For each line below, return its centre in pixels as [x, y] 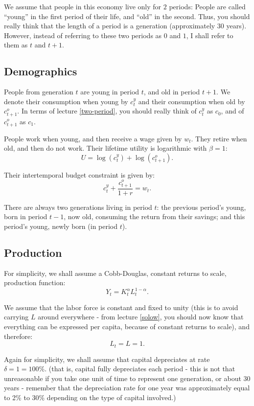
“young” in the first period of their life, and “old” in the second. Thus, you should [127, 16]
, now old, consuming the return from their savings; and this [154, 216]
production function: [35, 282]
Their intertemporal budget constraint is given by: [79, 174]
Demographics [41, 71]
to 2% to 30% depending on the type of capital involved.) [90, 397]
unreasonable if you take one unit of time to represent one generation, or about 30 [127, 378]
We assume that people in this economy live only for [83, 6]
